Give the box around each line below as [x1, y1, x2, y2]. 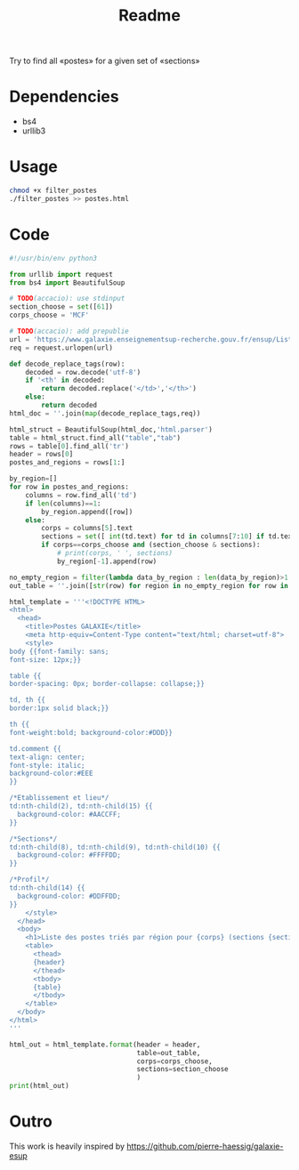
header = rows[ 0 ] [9, 450, 74, 459]
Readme [118, 5, 181, 26]
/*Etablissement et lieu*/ [9, 794, 109, 803]
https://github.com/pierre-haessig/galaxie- [126, 1141, 284, 1151]
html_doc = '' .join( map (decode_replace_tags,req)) [9, 408, 201, 418]
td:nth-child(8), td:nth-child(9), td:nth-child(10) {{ [9, 843, 221, 851]
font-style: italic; [9, 761, 86, 770]
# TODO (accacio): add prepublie [9, 327, 129, 335]
